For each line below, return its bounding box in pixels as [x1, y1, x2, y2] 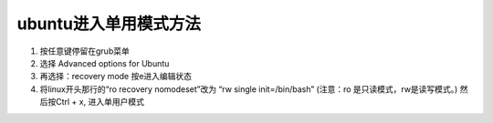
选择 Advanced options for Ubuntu [39, 57, 170, 68]
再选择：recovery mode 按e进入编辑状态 [39, 71, 192, 82]
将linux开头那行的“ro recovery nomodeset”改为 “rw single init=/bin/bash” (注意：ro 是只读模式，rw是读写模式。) [39, 83, 458, 95]
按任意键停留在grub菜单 [39, 46, 130, 56]
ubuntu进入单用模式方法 [16, 14, 201, 34]
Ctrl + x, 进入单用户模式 [55, 97, 145, 108]
